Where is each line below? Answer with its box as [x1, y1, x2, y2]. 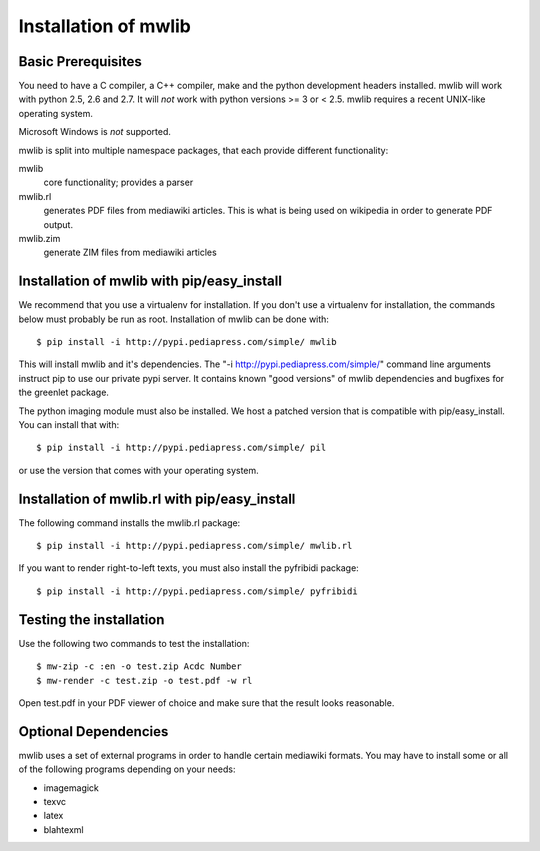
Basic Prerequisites [18, 53, 142, 70]
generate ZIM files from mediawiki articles [43, 246, 217, 259]
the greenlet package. [18, 386, 110, 399]
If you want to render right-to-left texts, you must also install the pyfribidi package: [18, 562, 359, 574]
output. [43, 218, 74, 230]
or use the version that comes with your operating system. [18, 464, 259, 476]
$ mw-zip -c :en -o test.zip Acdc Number [36, 661, 242, 672]
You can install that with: [18, 419, 120, 430]
